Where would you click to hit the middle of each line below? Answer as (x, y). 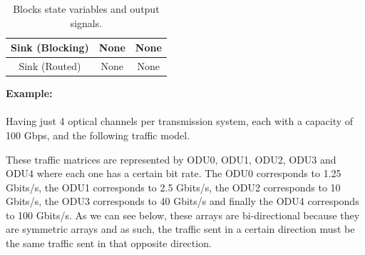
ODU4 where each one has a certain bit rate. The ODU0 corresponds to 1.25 (174, 173)
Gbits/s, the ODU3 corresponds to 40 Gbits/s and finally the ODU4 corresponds (182, 201)
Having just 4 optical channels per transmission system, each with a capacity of (180, 121)
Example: (29, 93)
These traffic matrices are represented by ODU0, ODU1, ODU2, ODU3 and (171, 159)
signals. (86, 22)
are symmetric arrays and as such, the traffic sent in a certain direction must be (180, 229)
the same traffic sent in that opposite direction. (109, 243)
